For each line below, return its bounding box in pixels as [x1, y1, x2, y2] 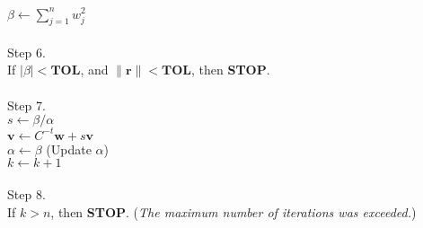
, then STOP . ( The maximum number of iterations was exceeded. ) [50, 202, 417, 221]
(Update [46, 139, 92, 158]
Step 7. [7, 95, 46, 114]
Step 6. [7, 42, 46, 61]
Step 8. [7, 184, 46, 203]
